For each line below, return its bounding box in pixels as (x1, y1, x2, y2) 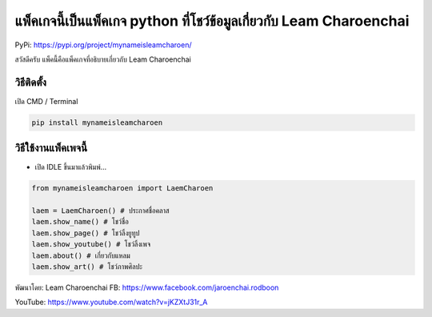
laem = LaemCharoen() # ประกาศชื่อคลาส (31, 207, 170, 215)
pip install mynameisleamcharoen (31, 118, 163, 127)
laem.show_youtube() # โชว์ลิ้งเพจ (31, 240, 151, 249)
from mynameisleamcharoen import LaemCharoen (31, 184, 214, 193)
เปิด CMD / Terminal (14, 96, 78, 106)
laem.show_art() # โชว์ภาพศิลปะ (31, 263, 143, 271)
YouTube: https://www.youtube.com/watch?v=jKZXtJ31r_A (14, 297, 208, 307)
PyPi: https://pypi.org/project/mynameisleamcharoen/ (14, 40, 192, 50)
